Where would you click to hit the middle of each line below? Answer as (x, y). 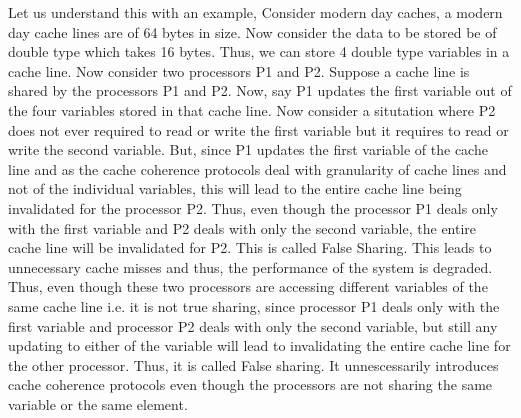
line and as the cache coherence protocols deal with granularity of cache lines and (257, 168)
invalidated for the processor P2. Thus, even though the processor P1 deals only (253, 207)
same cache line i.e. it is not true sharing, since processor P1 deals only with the (254, 305)
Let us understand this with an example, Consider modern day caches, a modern (255, 12)
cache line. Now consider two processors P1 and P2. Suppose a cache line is (239, 70)
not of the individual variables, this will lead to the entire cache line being (235, 188)
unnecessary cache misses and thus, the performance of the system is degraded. (250, 266)
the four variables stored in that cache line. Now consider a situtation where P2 (252, 109)
